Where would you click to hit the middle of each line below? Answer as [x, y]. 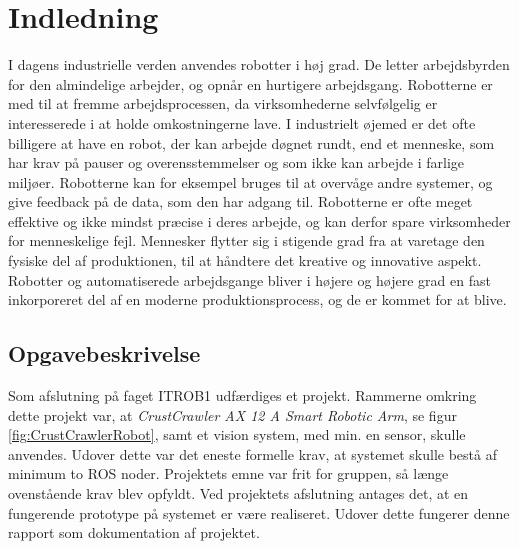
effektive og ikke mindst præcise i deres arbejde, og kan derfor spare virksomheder [259, 220]
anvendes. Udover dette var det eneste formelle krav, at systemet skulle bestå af [252, 453]
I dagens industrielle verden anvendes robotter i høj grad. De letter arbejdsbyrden [259, 64]
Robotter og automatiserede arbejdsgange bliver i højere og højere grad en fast [249, 279]
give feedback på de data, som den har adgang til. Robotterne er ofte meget [240, 201]
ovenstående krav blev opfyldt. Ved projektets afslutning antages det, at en [238, 493]
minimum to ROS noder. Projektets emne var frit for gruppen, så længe [228, 473]
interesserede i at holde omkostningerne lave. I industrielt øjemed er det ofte [242, 122]
